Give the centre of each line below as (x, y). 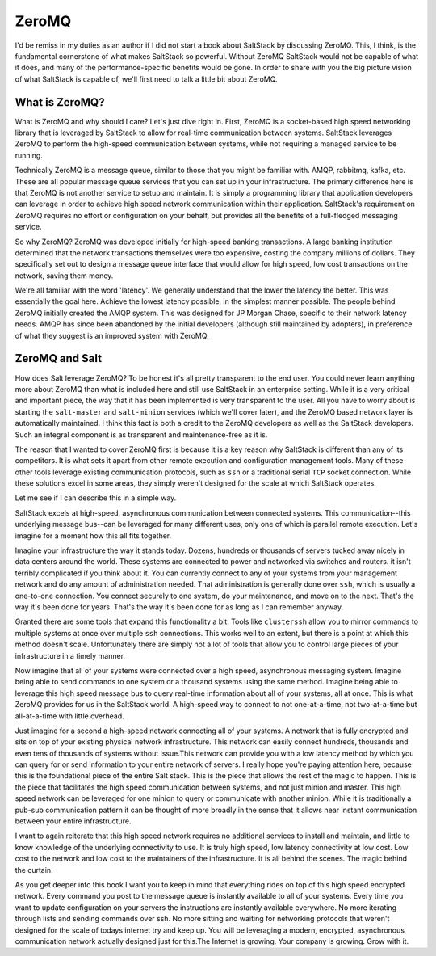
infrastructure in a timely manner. (70, 655)
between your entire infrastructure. (73, 821)
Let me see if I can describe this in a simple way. (96, 498)
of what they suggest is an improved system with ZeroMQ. (112, 335)
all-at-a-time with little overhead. (69, 716)
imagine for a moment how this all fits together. (93, 535)
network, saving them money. (64, 276)
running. (29, 155)
